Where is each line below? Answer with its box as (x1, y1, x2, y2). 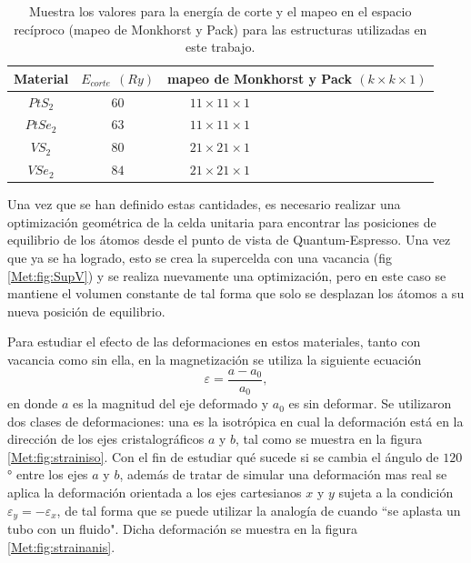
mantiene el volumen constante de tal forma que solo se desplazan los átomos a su (7, 284, 465, 303)
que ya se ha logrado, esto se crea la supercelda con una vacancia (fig (7, 248, 393, 267)
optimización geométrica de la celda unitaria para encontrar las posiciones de (7, 212, 436, 231)
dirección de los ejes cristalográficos (7, 429, 205, 448)
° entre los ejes (7, 465, 88, 484)
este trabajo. (185, 37, 256, 56)
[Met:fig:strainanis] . (7, 537, 115, 556)
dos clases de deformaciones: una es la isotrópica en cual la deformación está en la (7, 411, 464, 430)
